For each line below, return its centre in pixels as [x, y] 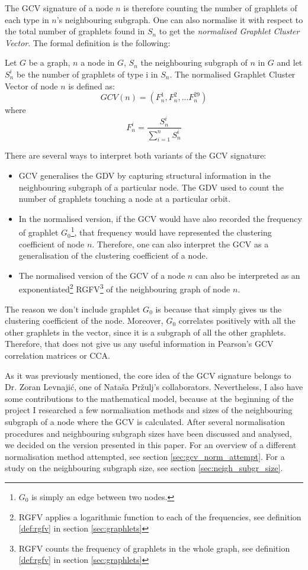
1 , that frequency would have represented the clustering [171, 231]
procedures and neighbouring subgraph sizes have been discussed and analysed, [148, 433]
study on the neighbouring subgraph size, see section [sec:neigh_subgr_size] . [144, 468]
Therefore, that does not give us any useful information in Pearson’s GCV [139, 344]
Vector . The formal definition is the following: [88, 42]
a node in [98, 62]
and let [290, 62]
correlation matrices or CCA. [57, 355]
